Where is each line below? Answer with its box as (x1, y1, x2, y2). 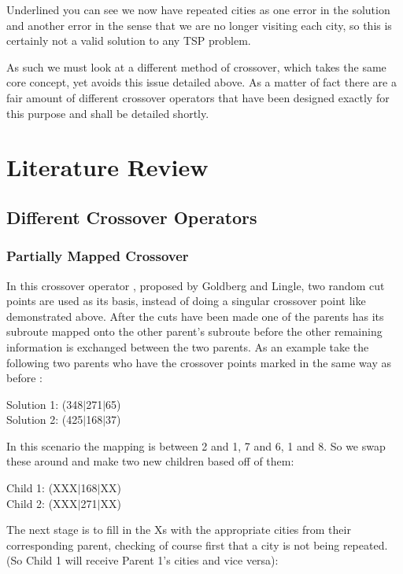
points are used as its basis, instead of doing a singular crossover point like (6, 293, 366, 309)
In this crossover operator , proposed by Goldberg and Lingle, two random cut (6, 277, 385, 293)
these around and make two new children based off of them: (6, 453, 294, 469)
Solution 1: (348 (6, 396, 83, 412)
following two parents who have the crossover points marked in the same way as (6, 354, 391, 370)
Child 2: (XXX (6, 495, 78, 511)
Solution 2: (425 (6, 411, 83, 428)
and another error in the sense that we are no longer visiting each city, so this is (6, 17, 392, 33)
